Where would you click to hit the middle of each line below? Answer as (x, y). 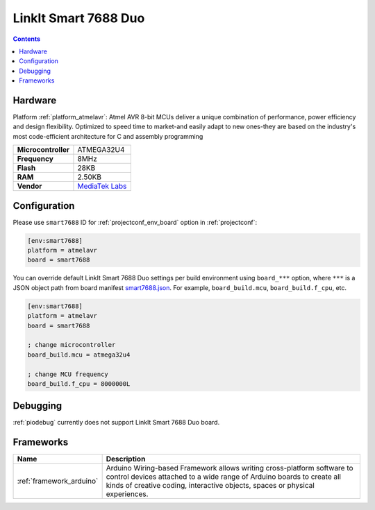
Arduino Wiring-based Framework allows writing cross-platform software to (230, 468)
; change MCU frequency (68, 374)
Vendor (30, 186)
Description (126, 459)
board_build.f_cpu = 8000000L (79, 384)
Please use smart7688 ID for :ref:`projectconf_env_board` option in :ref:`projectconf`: (135, 222)
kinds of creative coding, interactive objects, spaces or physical (210, 486)
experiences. (127, 494)
